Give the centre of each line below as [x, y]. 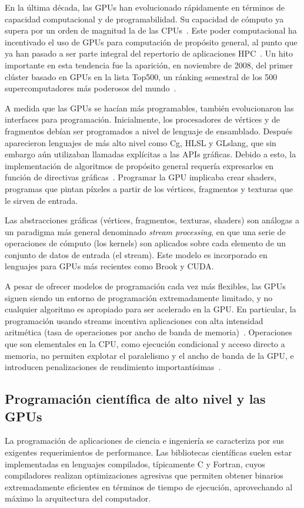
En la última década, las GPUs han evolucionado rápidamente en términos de [145, 7]
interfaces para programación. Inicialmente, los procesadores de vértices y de [143, 119]
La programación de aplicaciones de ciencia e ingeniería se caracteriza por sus [144, 441]
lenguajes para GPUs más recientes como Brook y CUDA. [109, 266]
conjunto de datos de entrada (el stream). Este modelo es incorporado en [136, 254]
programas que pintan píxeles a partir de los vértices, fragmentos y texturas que [149, 188]
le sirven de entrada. [41, 200]
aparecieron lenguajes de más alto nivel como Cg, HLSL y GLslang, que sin [141, 142]
